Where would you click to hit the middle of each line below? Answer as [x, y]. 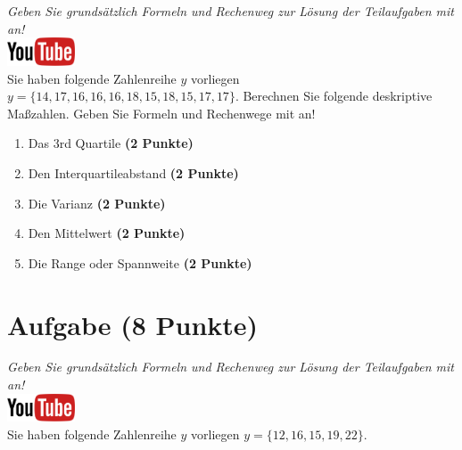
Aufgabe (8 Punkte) [133, 324]
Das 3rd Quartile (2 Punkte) [111, 143]
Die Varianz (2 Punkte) [97, 203]
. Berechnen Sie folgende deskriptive [334, 96]
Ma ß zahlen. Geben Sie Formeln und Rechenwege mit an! [161, 113]
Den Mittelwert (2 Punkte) [107, 233]
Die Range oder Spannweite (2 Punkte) [140, 262]
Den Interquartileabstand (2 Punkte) [133, 172]
